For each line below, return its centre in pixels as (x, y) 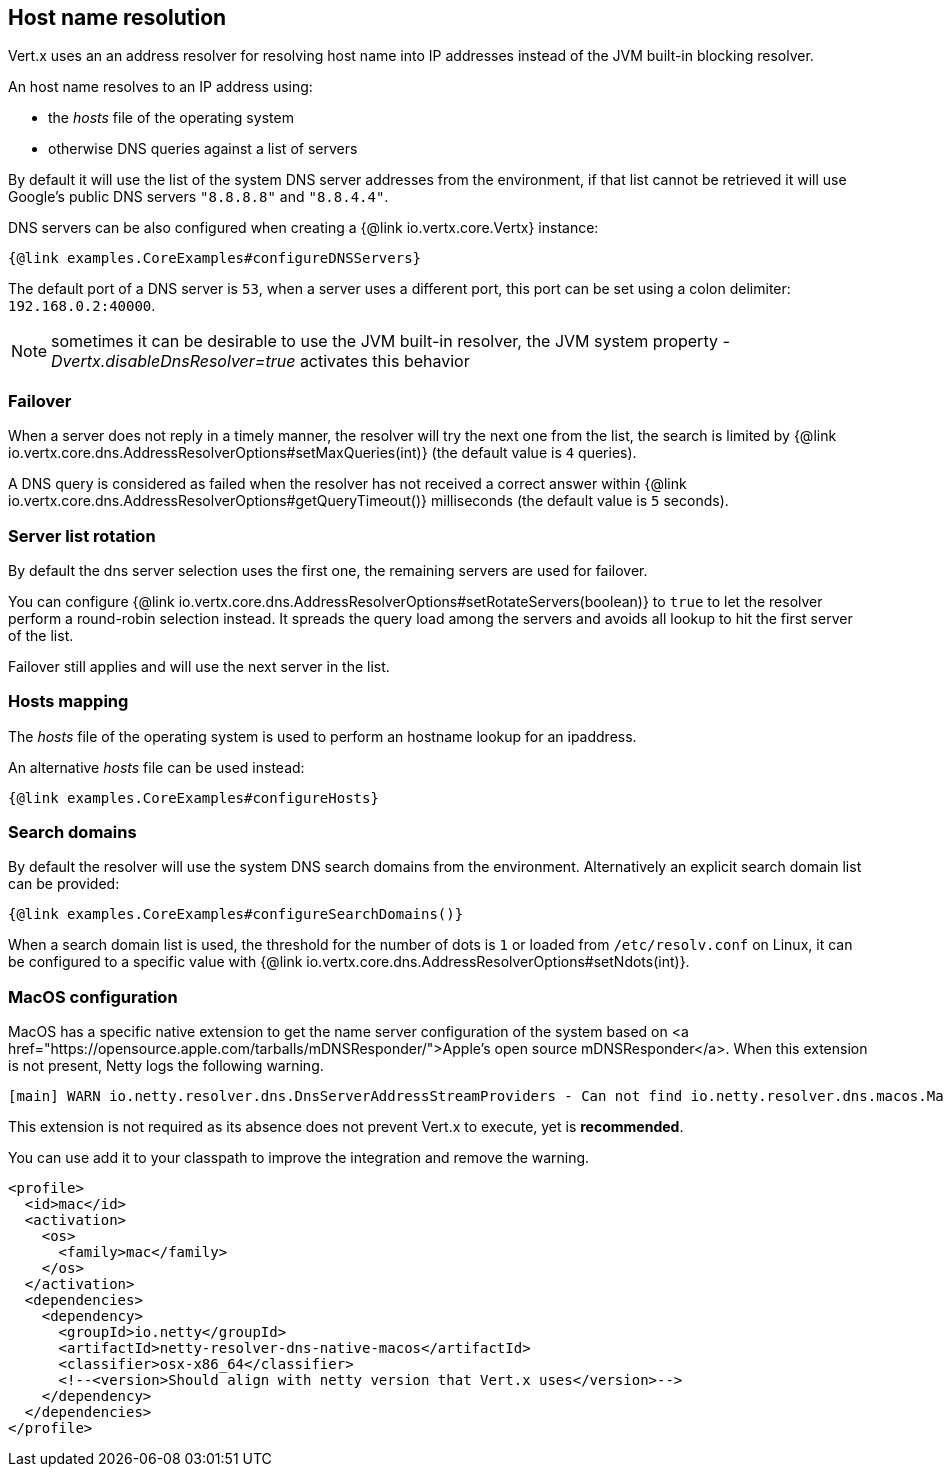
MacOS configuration (93, 996)
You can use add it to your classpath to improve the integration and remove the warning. (299, 1158)
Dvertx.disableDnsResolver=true (173, 361)
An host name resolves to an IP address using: (160, 87)
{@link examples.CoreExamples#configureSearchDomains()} (236, 914)
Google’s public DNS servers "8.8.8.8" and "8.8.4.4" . (198, 197)
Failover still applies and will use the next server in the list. (199, 666)
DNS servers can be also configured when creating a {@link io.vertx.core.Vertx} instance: (303, 228)
